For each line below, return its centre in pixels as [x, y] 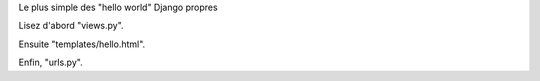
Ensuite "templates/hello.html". [82, 44]
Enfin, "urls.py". [51, 62]
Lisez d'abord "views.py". [71, 26]
